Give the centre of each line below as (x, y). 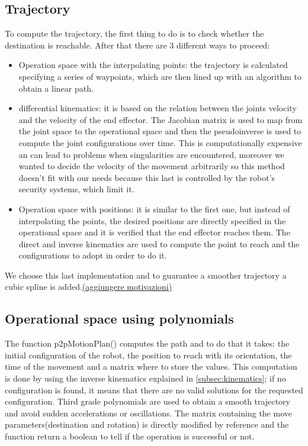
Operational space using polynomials (119, 319)
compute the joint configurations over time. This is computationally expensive (160, 142)
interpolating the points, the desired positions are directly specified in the (152, 220)
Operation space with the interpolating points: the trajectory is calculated (153, 65)
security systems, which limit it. (76, 189)
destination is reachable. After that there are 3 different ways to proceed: (137, 45)
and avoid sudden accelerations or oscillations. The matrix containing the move (148, 413)
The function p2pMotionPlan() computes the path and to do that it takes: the (147, 343)
